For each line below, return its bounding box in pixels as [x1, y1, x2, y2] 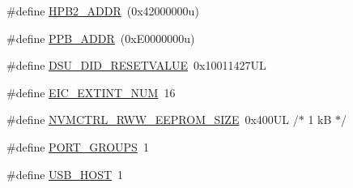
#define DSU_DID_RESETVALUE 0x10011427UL [6, 57, 266, 74]
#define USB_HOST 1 [6, 165, 124, 182]
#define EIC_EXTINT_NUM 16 [6, 83, 176, 100]
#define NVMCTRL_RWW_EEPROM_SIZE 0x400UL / [6, 111, 299, 128]
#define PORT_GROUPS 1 [6, 138, 149, 155]
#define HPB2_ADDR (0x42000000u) [6, 2, 199, 19]
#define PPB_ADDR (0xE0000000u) [6, 29, 195, 46]
